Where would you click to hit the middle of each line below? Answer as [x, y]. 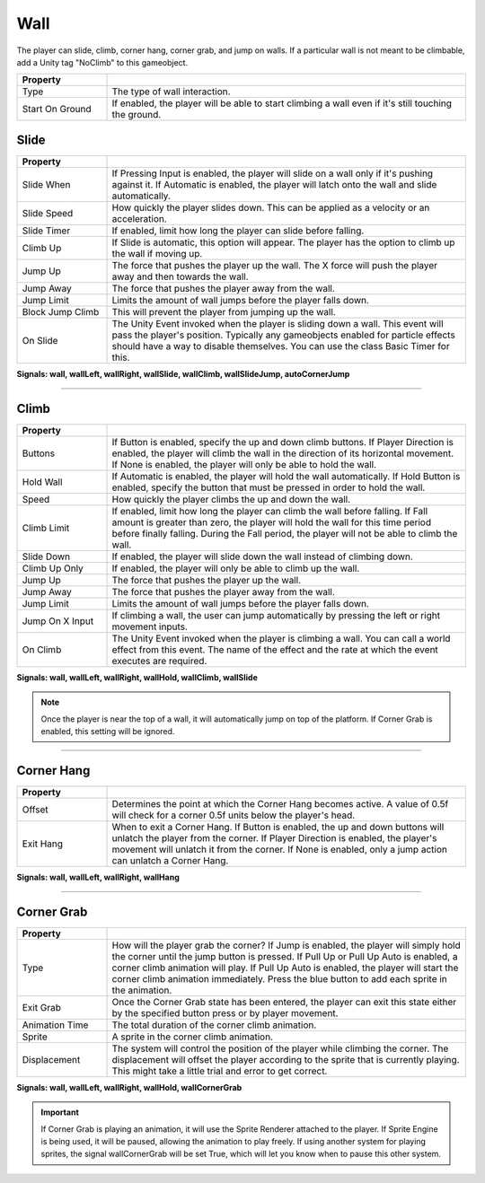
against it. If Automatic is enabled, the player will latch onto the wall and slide [274, 184]
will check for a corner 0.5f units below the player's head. [234, 815]
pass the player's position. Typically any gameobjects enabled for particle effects [283, 335]
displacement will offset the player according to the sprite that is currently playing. [286, 1059]
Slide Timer [46, 231]
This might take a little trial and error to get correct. [220, 1071]
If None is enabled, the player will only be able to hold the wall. [244, 464]
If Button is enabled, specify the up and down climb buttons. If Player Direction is [282, 442]
